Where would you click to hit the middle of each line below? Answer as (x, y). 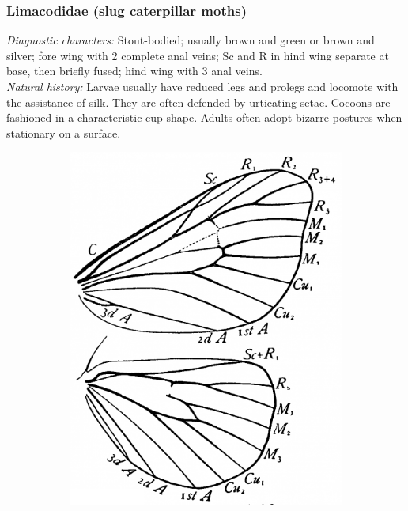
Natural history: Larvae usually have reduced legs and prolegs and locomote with (202, 86)
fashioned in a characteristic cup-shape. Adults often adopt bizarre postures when (204, 117)
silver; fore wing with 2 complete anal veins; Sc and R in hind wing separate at (198, 55)
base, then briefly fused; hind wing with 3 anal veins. (134, 71)
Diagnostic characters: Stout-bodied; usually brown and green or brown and (191, 40)
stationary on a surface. (64, 132)
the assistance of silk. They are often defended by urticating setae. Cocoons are (198, 102)
